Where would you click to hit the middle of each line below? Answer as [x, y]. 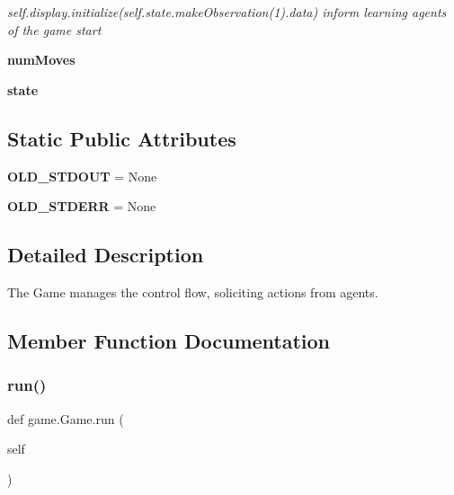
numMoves [41, 60]
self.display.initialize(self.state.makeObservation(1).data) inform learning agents [227, 12]
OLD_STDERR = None [82, 206]
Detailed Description [106, 255]
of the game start [54, 29]
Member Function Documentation [169, 340]
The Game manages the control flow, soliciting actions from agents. [193, 292]
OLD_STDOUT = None [82, 176]
